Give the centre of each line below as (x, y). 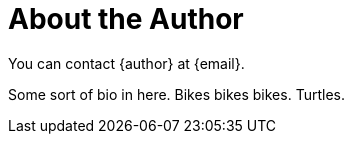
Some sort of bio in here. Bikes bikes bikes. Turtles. (176, 94)
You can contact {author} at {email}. (126, 63)
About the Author (126, 19)
